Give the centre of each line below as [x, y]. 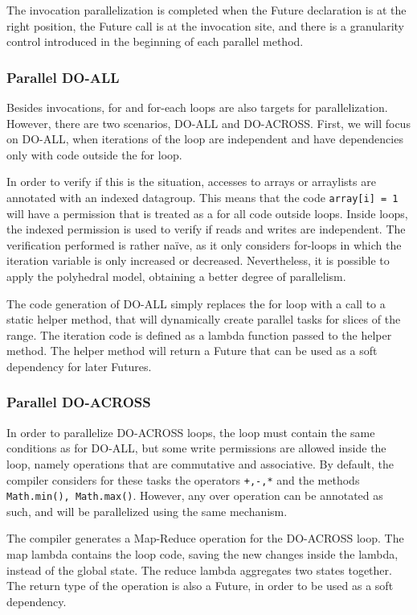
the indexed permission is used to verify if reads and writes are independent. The [206, 229]
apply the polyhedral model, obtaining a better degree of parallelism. [176, 276]
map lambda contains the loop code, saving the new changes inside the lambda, [202, 554]
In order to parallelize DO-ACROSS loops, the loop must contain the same [191, 432]
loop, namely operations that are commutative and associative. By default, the [200, 463]
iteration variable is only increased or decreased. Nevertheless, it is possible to [198, 260]
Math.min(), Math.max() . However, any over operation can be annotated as [195, 495]
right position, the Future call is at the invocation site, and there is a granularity [206, 25]
